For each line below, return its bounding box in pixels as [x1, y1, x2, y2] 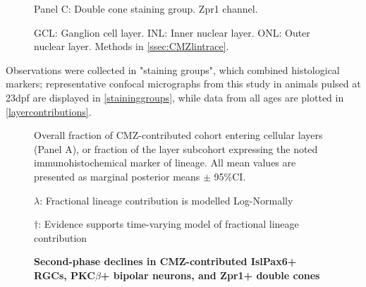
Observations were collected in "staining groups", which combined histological [6, 62, 340, 77]
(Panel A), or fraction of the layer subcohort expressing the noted [34, 141, 318, 156]
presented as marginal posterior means [34, 169, 200, 183]
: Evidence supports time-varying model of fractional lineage [38, 216, 299, 231]
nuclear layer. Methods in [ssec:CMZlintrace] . [34, 39, 229, 54]
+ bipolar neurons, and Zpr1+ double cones [100, 267, 320, 282]
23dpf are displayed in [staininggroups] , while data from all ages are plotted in [6, 90, 344, 104]
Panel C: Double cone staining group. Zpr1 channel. [34, 1, 258, 16]
